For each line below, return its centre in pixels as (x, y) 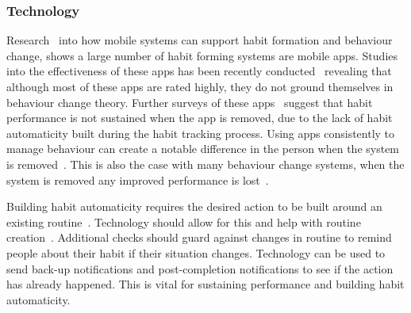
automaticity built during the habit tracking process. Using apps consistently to (201, 133)
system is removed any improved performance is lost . (138, 179)
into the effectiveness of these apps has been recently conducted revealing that (199, 71)
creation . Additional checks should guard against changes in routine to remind (199, 237)
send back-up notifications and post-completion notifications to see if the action (200, 268)
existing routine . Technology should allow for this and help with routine (184, 221)
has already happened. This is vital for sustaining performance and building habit (205, 284)
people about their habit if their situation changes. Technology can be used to (196, 252)
